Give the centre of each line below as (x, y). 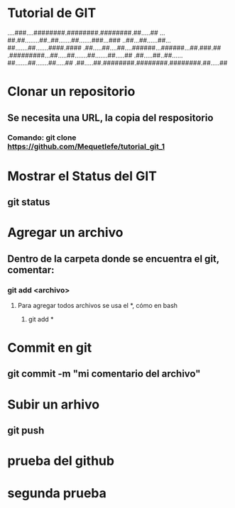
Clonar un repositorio (71, 92)
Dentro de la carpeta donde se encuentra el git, (114, 259)
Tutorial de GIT (52, 13)
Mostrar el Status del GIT (82, 176)
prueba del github (61, 461)
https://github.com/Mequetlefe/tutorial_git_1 (86, 147)
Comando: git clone (42, 138)
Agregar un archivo (65, 233)
